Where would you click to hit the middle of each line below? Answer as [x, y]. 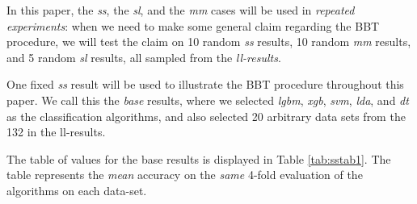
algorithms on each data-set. [77, 190]
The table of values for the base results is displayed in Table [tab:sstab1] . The [199, 158]
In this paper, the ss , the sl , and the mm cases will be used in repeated [181, 10]
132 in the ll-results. [56, 132]
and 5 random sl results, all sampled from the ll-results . [144, 57]
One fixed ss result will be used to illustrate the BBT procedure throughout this [205, 84]
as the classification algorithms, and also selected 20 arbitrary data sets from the [206, 116]
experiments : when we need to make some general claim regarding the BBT [193, 25]
